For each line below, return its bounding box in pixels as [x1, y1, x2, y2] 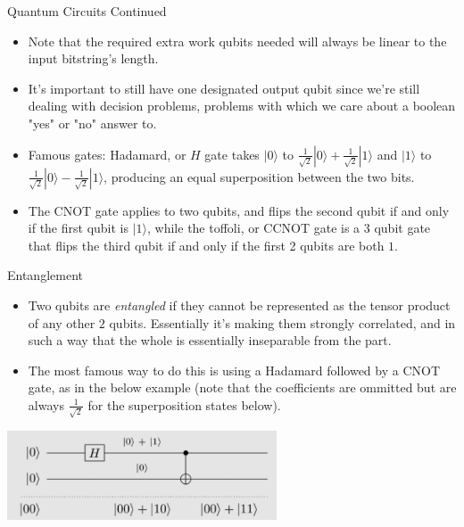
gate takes [204, 144, 260, 163]
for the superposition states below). [87, 395, 281, 414]
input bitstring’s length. [28, 49, 159, 68]
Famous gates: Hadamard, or [28, 144, 186, 163]
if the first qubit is [28, 218, 129, 237]
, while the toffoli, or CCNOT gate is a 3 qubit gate [147, 218, 431, 237]
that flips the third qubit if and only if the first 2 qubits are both [28, 235, 385, 254]
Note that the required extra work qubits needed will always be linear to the [28, 31, 447, 50]
